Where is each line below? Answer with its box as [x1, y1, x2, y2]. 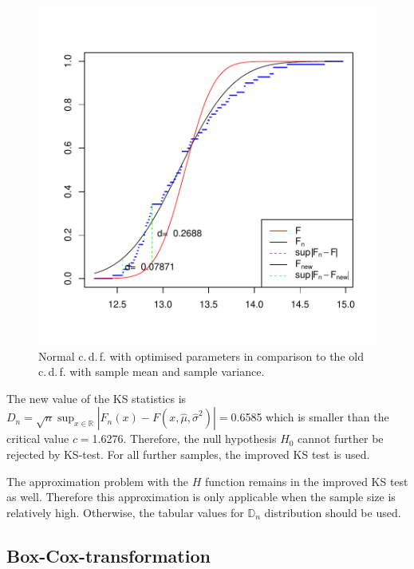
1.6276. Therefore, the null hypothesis [92, 430, 277, 447]
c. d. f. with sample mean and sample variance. [38, 363, 265, 380]
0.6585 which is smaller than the [231, 409, 389, 425]
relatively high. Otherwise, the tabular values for [6, 504, 244, 520]
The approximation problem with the [6, 472, 188, 489]
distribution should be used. [264, 504, 401, 520]
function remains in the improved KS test [204, 472, 408, 489]
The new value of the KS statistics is [6, 389, 187, 406]
